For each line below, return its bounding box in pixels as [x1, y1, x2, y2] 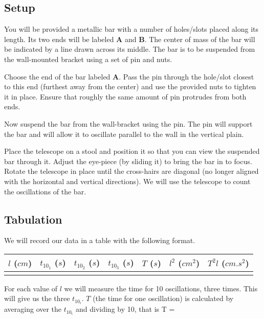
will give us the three [4, 293, 70, 304]
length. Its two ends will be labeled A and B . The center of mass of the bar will [4, 33, 255, 44]
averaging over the [4, 304, 62, 314]
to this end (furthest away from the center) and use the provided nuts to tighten [4, 81, 256, 92]
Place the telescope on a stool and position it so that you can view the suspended [4, 146, 260, 156]
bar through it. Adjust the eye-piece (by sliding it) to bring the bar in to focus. [4, 155, 252, 166]
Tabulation [4, 211, 62, 227]
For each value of [4, 283, 58, 293]
